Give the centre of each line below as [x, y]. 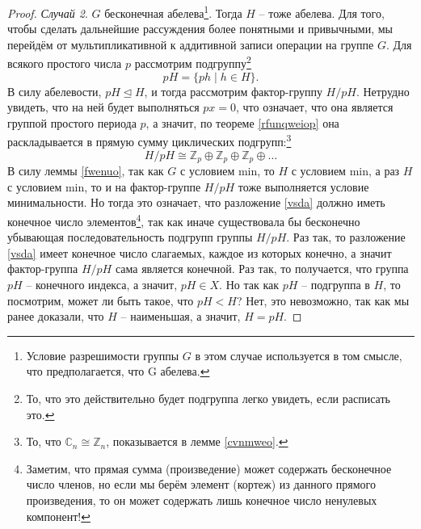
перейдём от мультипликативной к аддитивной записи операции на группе [191, 44]
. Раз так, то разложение [346, 237]
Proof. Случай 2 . [48, 13]
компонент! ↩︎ [58, 516]
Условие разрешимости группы [103, 355]
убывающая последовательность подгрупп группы [130, 237]
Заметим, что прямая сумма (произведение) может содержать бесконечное [209, 468]
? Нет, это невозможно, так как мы [323, 300]
